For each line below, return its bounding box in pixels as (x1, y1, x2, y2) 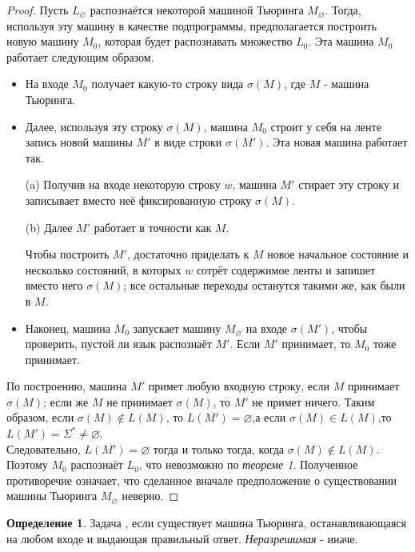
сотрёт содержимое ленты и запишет (196, 261, 376, 278)
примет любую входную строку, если (148, 378, 330, 394)
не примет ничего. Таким (252, 393, 375, 410)
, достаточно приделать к (126, 246, 249, 262)
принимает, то (281, 335, 351, 352)
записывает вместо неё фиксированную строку (25, 191, 252, 208)
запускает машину (133, 319, 221, 336)
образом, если (6, 409, 74, 426)
